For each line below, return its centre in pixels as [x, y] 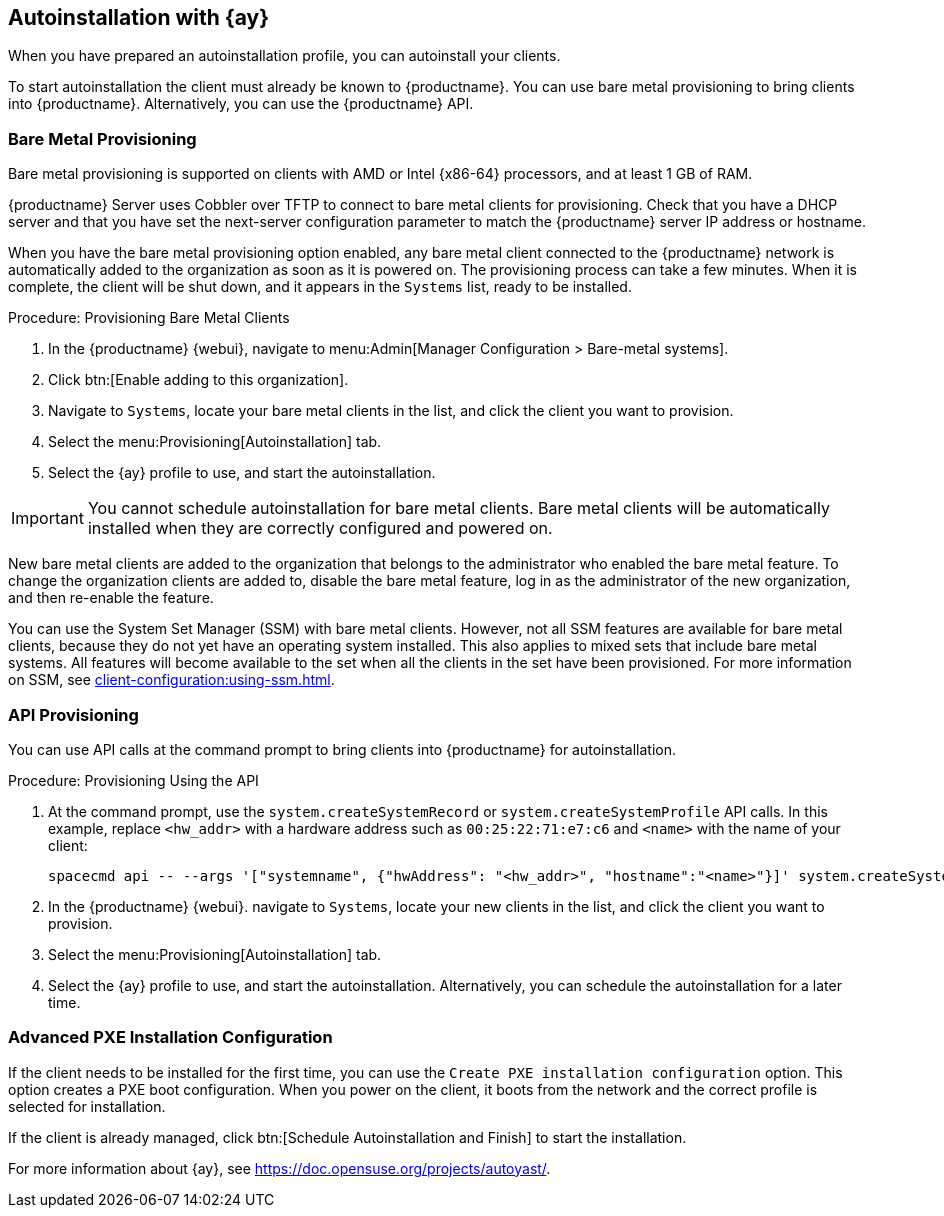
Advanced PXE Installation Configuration [170, 1037]
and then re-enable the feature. [111, 598]
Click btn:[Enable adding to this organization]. [198, 380]
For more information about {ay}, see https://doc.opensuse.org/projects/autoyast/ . [279, 1168]
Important [47, 518]
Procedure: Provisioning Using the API [133, 780]
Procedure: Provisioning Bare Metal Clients [149, 318]
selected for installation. [87, 1106]
